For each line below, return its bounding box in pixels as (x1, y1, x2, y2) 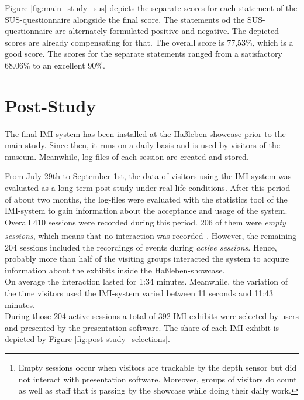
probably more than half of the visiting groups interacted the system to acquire (5, 252, 289, 265)
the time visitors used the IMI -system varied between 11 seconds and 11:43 (5, 287, 274, 299)
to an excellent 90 (33, 59, 96, 71)
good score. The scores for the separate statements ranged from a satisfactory (5, 47, 282, 60)
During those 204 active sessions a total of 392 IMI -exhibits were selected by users (5, 310, 299, 322)
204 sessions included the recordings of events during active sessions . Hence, (5, 241, 277, 253)
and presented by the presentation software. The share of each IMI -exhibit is (5, 321, 279, 333)
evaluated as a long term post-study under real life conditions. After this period (5, 182, 291, 194)
